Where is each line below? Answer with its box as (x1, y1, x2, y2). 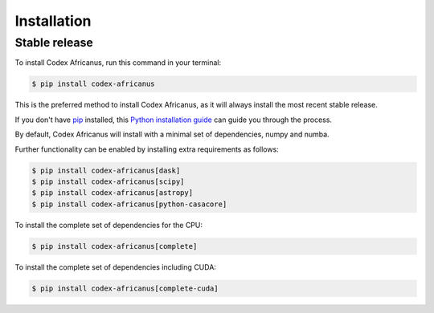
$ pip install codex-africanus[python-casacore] (31, 199, 227, 209)
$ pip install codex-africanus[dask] (31, 165, 181, 175)
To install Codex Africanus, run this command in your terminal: (14, 58, 221, 67)
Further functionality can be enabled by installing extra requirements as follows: (14, 144, 279, 154)
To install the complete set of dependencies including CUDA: (14, 262, 217, 272)
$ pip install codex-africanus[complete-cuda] (31, 283, 219, 293)
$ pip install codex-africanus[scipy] (31, 177, 185, 186)
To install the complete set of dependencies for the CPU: (14, 220, 203, 230)
